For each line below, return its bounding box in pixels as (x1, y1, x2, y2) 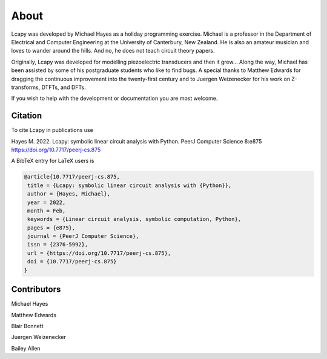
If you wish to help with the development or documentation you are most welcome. (11, 94, 218, 102)
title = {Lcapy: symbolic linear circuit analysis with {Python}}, (27, 182, 232, 189)
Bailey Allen (11, 344, 41, 352)
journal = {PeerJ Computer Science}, (27, 233, 139, 240)
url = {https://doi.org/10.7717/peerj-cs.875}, (27, 249, 171, 257)
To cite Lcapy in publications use (11, 127, 93, 134)
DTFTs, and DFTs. (41, 84, 86, 91)
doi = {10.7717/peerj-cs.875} (27, 258, 117, 265)
